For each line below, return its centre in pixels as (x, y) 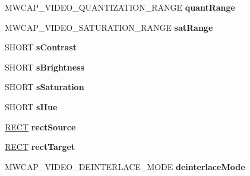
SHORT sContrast (41, 47)
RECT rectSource (40, 127)
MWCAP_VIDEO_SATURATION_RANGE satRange (109, 27)
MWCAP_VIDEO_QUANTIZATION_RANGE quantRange (120, 7)
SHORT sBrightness (45, 67)
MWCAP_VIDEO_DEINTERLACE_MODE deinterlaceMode (125, 166)
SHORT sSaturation (45, 87)
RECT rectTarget (40, 147)
